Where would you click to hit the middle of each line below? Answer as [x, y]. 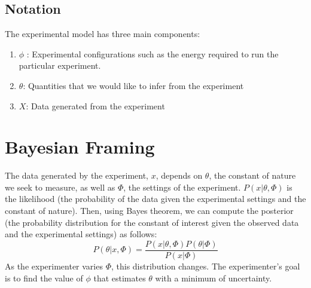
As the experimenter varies [54, 266]
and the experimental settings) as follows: [81, 234]
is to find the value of [44, 278]
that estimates [120, 278]
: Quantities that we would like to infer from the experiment [133, 85]
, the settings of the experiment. [182, 187]
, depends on [179, 175]
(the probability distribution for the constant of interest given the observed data [152, 222]
